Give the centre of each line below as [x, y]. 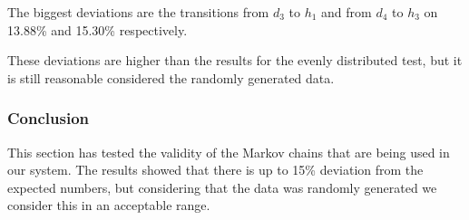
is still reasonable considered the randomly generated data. [171, 77]
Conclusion [48, 118]
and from [347, 12]
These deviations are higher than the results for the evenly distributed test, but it [235, 60]
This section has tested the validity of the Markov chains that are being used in [229, 152]
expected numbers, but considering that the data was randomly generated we [222, 187]
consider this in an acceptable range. [109, 205]
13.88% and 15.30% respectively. [98, 29]
